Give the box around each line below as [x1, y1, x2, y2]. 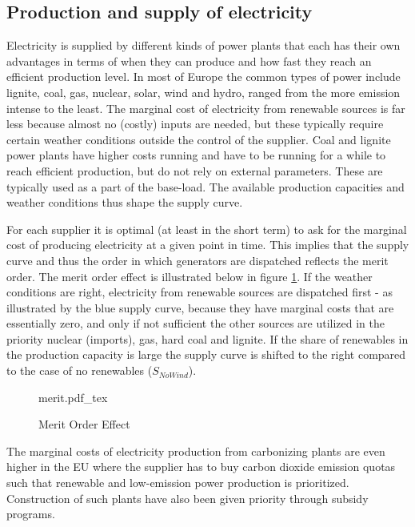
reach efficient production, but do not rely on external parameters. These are [6, 162, 383, 179]
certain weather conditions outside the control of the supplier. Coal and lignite [6, 131, 391, 147]
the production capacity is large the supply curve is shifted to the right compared [6, 346, 406, 363]
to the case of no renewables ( [6, 362, 153, 379]
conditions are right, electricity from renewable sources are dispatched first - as [6, 284, 393, 300]
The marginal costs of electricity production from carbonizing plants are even [6, 442, 385, 459]
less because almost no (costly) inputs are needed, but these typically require [6, 115, 384, 132]
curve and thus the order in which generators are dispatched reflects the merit [6, 251, 389, 268]
